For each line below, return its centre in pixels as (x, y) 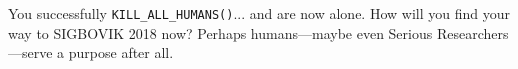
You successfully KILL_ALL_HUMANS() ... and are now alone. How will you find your (259, 13)
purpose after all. (121, 52)
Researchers (472, 32)
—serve (30, 52)
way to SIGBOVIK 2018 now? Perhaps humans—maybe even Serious (220, 32)
